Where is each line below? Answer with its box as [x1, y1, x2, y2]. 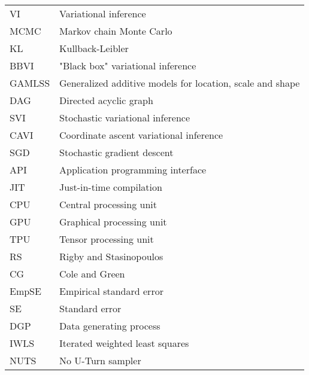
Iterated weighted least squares [59, 336, 189, 350]
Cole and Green [59, 267, 125, 281]
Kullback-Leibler [59, 41, 129, 55]
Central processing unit [59, 197, 157, 211]
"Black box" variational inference [59, 59, 196, 72]
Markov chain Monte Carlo [59, 24, 172, 38]
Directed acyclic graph [59, 93, 153, 107]
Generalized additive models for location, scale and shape [59, 76, 300, 90]
